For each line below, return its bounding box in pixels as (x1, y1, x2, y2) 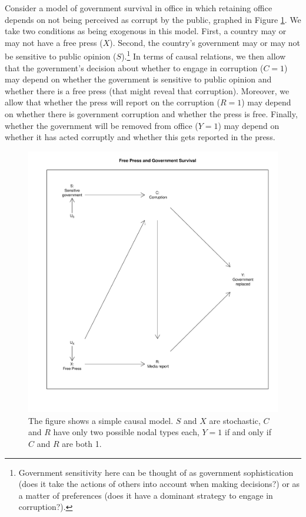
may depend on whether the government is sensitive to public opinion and (5, 73, 272, 85)
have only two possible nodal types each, (53, 426, 199, 438)
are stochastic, (209, 414, 261, 426)
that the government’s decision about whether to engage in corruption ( (5, 61, 264, 74)
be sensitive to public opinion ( (5, 50, 117, 62)
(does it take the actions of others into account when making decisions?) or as (18, 478, 300, 490)
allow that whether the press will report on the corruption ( (5, 96, 220, 108)
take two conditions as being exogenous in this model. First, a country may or (5, 25, 287, 37)
